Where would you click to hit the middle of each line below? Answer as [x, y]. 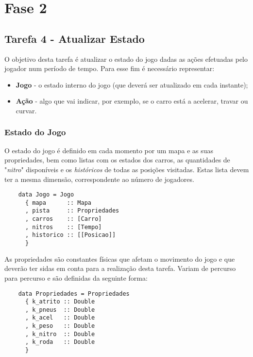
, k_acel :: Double [60, 318]
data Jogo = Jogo [46, 195]
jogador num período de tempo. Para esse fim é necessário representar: [110, 68]
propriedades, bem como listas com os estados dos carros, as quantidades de [117, 160]
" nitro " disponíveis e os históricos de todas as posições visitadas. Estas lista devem [127, 169]
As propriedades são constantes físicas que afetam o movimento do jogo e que [120, 259]
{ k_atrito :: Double [60, 302]
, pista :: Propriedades [72, 211]
